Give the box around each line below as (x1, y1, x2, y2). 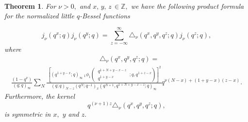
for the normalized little (4, 10, 74, 20)
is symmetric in (4, 109, 51, 119)
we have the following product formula (131, 1, 244, 11)
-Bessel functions (80, 10, 130, 20)
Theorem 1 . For (4, 1, 56, 11)
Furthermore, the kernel (4, 91, 75, 101)
